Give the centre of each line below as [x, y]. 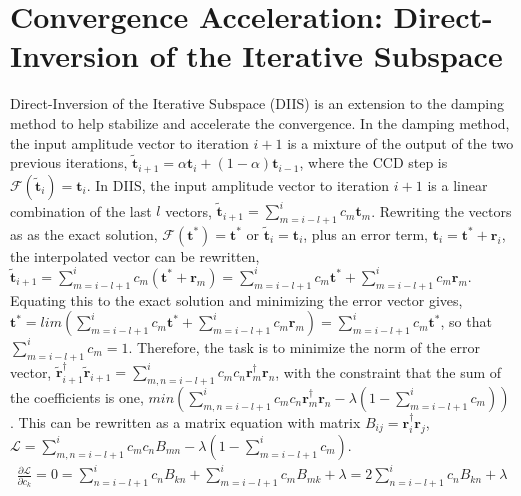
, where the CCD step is [373, 162]
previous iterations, [69, 162]
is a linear [457, 184]
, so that [466, 321]
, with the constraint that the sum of [388, 371]
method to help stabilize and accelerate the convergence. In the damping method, [260, 122]
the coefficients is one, [77, 396]
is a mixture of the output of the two [400, 142]
